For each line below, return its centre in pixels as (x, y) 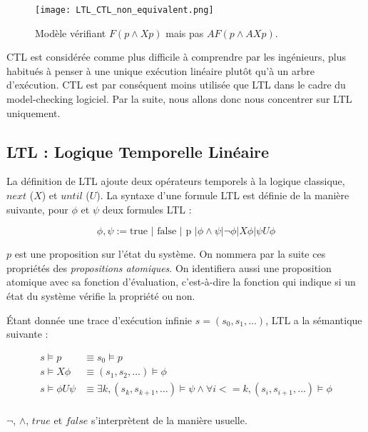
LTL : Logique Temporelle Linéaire (138, 151)
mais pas (185, 32)
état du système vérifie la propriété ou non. (101, 295)
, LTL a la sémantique (314, 320)
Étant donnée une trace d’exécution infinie (99, 320)
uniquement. (34, 112)
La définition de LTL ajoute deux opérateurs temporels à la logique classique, (176, 181)
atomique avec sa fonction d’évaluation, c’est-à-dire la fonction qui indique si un (181, 282)
